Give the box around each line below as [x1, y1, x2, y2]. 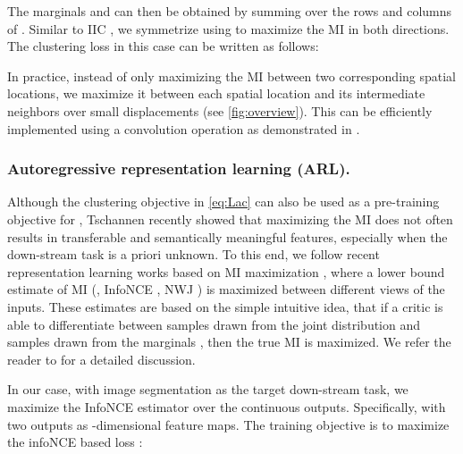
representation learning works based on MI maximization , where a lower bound [7, 262, 445, 281]
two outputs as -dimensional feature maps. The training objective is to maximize [7, 415, 450, 433]
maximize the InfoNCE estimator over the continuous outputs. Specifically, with [7, 397, 446, 416]
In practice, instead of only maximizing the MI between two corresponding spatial [7, 66, 457, 85]
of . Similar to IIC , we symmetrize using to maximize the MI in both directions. [7, 19, 450, 38]
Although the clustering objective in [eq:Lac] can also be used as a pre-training [7, 192, 440, 211]
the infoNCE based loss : [7, 433, 143, 451]
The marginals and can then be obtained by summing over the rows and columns [7, 2, 452, 20]
